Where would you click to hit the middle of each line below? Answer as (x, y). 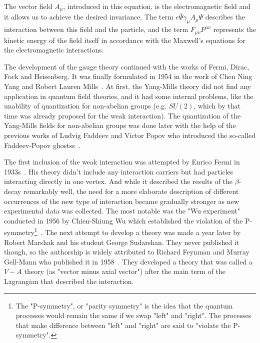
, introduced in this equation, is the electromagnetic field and (157, 6)
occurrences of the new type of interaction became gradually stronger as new (121, 201)
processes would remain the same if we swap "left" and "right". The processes (133, 315)
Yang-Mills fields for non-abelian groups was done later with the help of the (120, 125)
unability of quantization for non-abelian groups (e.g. (85, 106)
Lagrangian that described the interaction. (69, 281)
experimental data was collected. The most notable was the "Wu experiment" (122, 211)
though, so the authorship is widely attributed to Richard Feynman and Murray (127, 252)
